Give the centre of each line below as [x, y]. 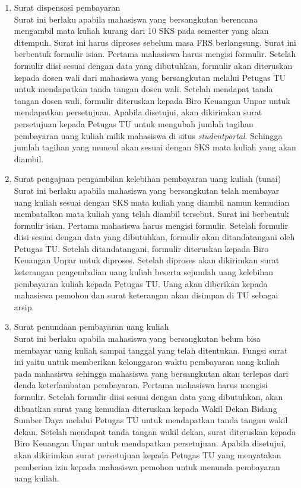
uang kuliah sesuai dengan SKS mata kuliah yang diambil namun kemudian [152, 202]
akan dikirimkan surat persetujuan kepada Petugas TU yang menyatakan [148, 454]
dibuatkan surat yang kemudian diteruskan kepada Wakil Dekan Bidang [145, 408]
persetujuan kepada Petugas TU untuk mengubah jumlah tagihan [134, 123]
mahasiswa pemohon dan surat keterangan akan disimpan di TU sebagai [146, 295]
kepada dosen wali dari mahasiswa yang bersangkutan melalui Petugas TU [150, 77]
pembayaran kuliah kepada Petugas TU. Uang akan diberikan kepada [141, 283]
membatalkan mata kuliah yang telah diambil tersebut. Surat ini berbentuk [151, 214]
